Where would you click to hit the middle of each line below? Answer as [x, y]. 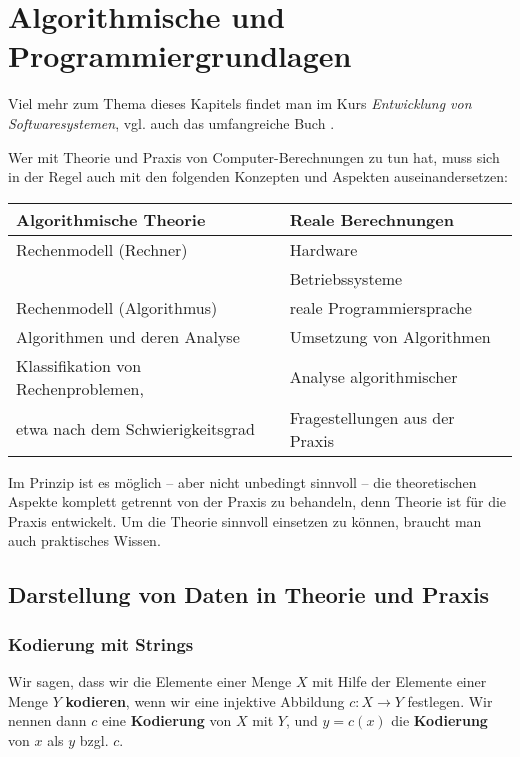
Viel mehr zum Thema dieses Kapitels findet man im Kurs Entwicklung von [240, 103]
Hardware [323, 249]
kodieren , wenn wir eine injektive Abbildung [205, 700]
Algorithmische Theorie [111, 219]
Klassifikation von [79, 365]
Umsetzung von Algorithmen [390, 336]
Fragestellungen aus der [372, 417]
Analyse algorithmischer [373, 377]
